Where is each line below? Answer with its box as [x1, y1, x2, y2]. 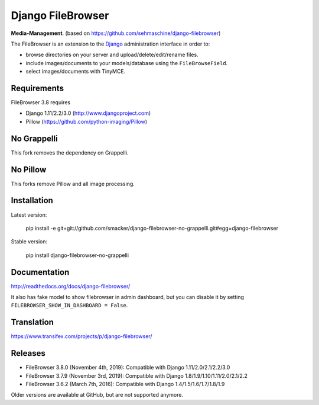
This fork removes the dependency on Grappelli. [11, 149, 129, 156]
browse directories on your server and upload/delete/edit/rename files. [25, 51, 198, 59]
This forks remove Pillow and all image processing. [11, 180, 135, 187]
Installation [11, 195, 53, 205]
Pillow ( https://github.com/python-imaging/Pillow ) [25, 118, 148, 125]
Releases [11, 348, 45, 358]
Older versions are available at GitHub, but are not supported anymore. [11, 391, 183, 398]
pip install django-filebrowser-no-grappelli [25, 252, 129, 259]
